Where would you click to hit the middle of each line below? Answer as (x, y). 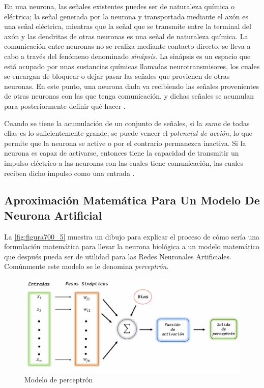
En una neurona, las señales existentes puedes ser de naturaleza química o (120, 6)
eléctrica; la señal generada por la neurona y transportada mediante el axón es (126, 16)
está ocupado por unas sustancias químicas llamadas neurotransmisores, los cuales (132, 66)
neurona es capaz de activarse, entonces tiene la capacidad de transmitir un (122, 153)
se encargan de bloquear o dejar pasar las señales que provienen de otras (117, 76)
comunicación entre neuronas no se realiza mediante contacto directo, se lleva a (127, 46)
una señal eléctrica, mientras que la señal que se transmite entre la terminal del (128, 26)
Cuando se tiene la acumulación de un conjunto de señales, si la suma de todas (127, 123)
